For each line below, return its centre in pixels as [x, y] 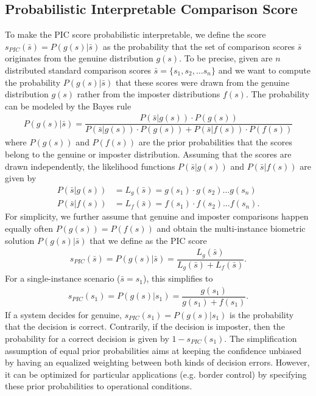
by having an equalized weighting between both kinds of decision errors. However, [157, 362]
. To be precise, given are [226, 58]
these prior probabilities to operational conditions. [99, 386]
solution [20, 240]
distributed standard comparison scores [78, 70]
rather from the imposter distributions [149, 94]
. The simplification [261, 338]
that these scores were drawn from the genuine [203, 82]
